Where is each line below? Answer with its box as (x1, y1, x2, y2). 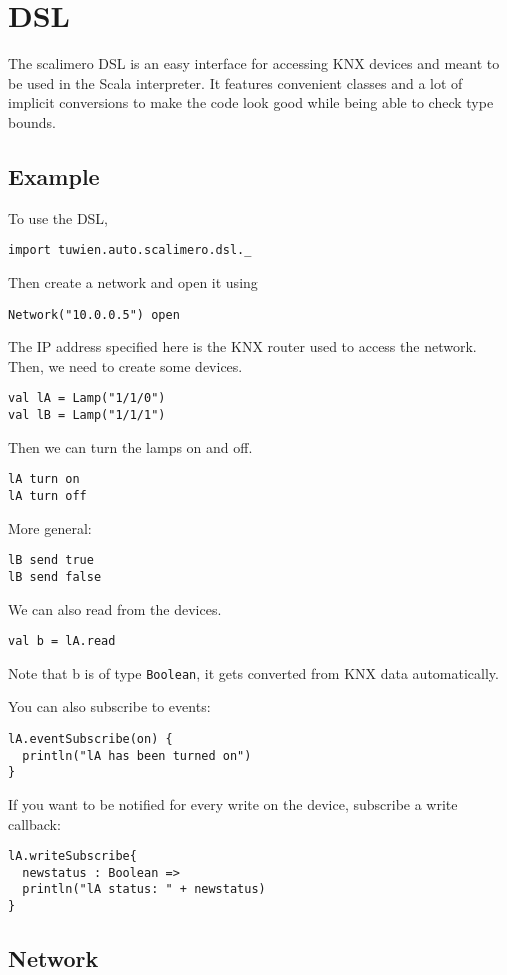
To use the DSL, (8, 207, 109, 228)
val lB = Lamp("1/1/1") (8, 408, 166, 423)
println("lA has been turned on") (22, 748, 252, 763)
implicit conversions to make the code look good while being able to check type (8, 92, 494, 113)
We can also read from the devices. (8, 598, 222, 619)
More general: (8, 517, 92, 538)
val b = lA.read (8, 634, 116, 649)
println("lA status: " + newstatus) (22, 882, 266, 897)
